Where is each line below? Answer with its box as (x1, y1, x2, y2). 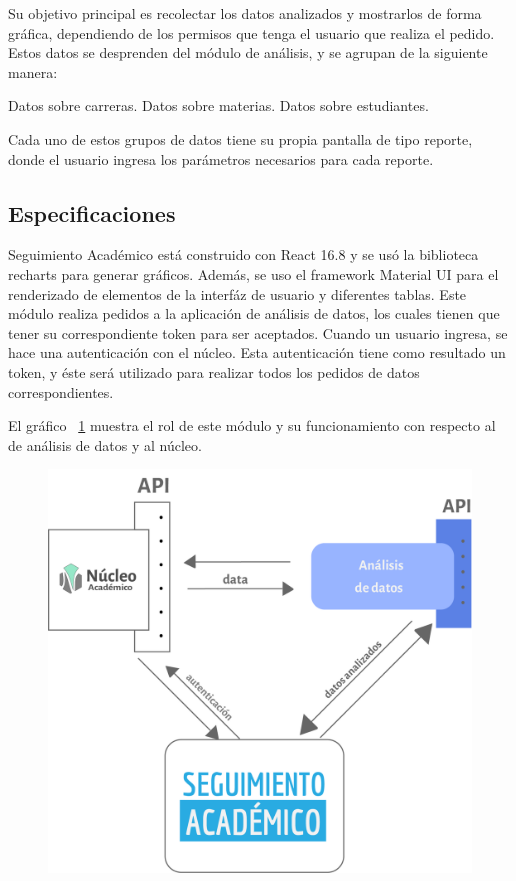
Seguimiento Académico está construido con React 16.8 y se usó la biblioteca (8, 244, 479, 265)
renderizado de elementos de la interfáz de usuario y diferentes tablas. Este (8, 283, 467, 304)
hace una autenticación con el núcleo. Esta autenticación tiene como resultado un (8, 342, 506, 363)
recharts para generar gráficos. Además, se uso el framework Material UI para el (8, 263, 499, 284)
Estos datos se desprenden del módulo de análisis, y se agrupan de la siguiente (8, 42, 488, 63)
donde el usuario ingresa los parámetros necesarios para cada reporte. (8, 148, 434, 169)
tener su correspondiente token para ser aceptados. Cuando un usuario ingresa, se (8, 322, 508, 343)
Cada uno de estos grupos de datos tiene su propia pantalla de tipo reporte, (8, 128, 473, 149)
